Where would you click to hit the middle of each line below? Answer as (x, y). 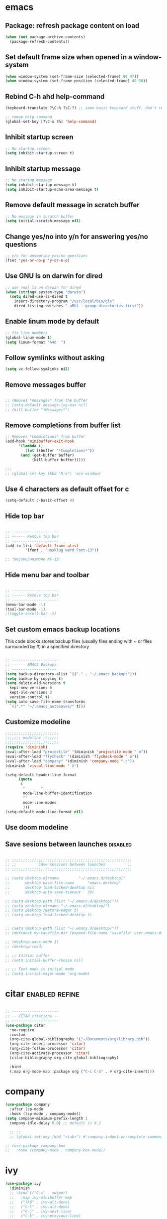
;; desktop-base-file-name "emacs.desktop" (63, 883)
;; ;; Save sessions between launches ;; (69, 865)
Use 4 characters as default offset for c (67, 489)
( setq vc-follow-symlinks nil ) (38, 369)
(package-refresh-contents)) (40, 41)
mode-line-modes (40, 802)
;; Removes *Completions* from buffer (45, 437)
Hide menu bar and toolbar (47, 575)
